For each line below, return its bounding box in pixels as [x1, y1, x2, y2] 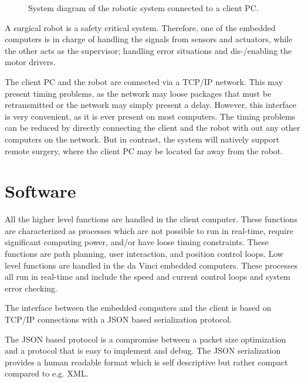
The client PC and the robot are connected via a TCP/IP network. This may [5, 75, 283, 87]
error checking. [5, 282, 57, 294]
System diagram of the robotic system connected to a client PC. [28, 2, 259, 13]
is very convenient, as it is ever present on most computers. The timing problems [5, 110, 296, 122]
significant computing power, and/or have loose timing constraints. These [5, 236, 269, 248]
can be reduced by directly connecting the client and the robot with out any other [5, 121, 300, 134]
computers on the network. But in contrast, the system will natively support [5, 133, 280, 145]
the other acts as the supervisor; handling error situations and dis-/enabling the [5, 44, 292, 56]
